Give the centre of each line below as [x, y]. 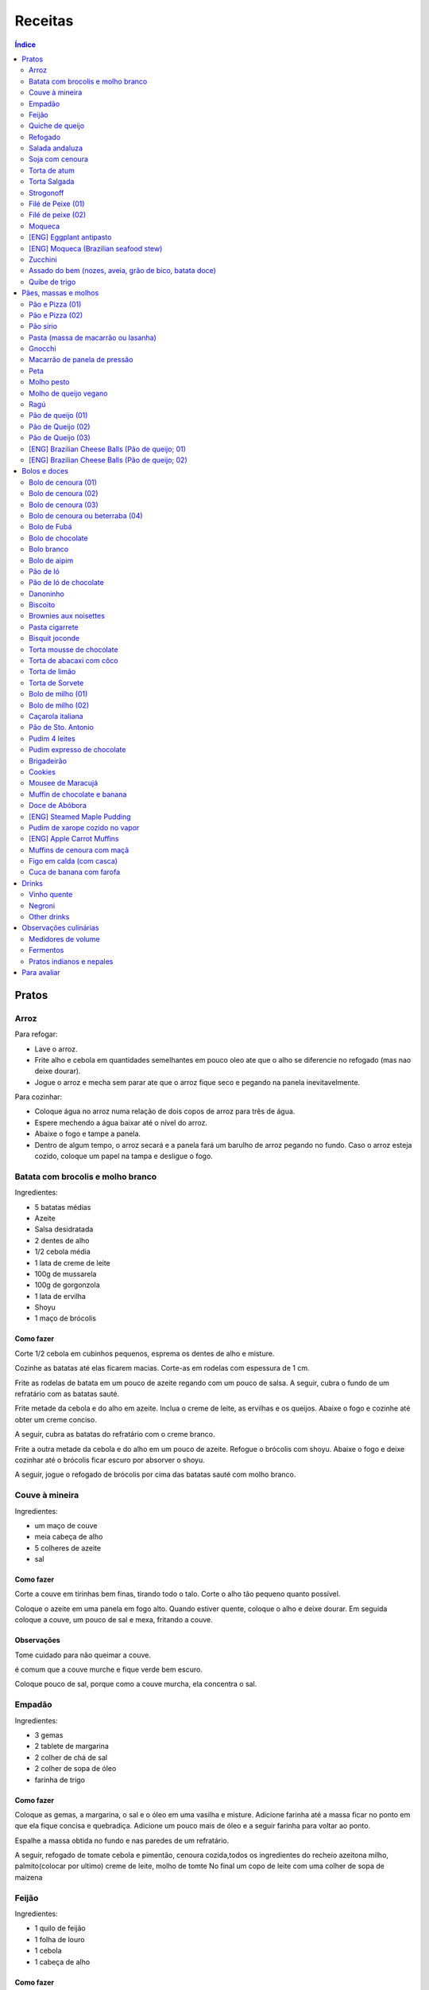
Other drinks [49, 917]
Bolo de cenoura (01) [63, 482]
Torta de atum [52, 170]
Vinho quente [51, 895]
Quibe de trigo [52, 282]
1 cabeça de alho [62, 1961]
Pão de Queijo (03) [60, 438]
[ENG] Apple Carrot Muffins [74, 839]
